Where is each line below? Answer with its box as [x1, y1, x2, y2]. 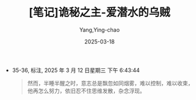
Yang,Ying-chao [79, 26, 120, 34]
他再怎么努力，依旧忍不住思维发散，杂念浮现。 [27, 87, 145, 95]
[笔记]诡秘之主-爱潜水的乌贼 [28, 5, 171, 20]
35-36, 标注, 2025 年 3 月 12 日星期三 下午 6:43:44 [12, 66, 140, 74]
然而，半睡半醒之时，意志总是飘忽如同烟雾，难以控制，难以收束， [27, 79, 194, 87]
